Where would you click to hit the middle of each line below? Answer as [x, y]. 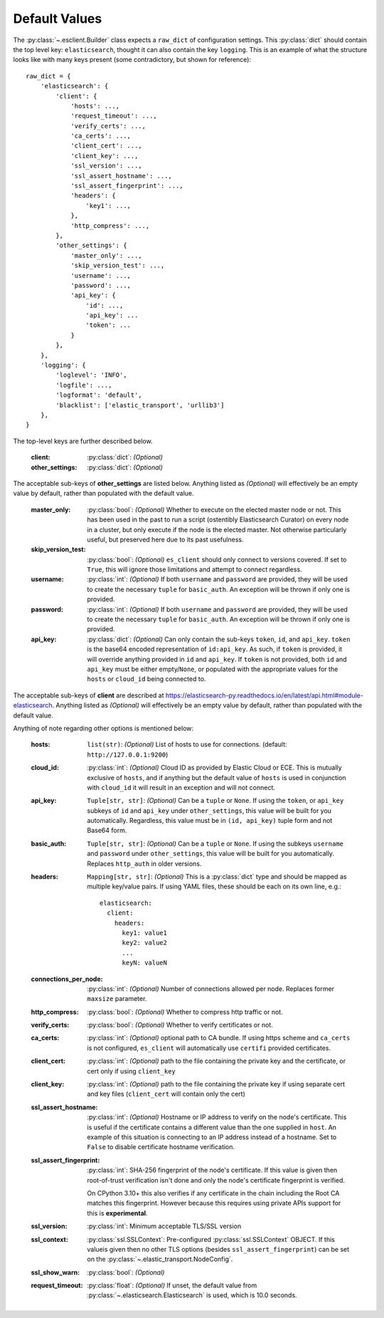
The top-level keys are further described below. [83, 441]
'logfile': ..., [84, 385]
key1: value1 [144, 933]
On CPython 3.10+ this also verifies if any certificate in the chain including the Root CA [213, 1193]
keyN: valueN [144, 963]
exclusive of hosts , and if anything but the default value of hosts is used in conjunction [217, 777]
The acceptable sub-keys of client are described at [89, 695]
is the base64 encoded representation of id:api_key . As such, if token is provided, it [215, 649]
